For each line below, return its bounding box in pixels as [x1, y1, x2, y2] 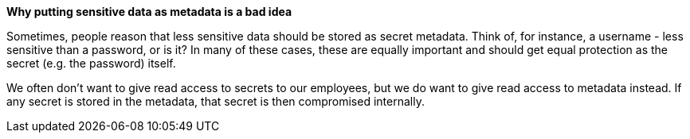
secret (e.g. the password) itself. [6, 56, 176, 70]
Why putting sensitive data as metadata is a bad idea [6, 5, 292, 18]
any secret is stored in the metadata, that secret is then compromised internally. [6, 95, 425, 108]
